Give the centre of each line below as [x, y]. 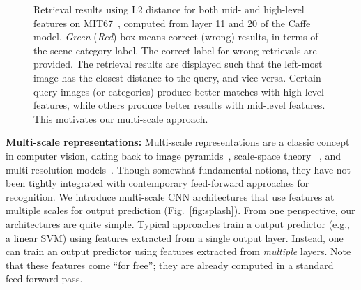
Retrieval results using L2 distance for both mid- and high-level [169, 9]
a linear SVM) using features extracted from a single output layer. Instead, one [175, 237]
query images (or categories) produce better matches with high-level [179, 91]
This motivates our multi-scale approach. [121, 118]
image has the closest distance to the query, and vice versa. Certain [177, 77]
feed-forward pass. [44, 278]
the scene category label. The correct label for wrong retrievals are [175, 50]
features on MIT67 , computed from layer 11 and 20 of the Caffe [172, 23]
